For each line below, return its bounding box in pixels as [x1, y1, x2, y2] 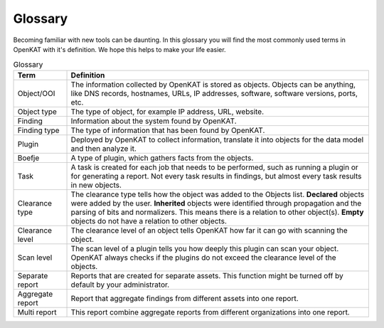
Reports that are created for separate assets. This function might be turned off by [70, 270, 344, 280]
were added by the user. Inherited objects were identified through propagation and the [70, 198, 362, 208]
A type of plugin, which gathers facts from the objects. [70, 153, 254, 163]
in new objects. [70, 180, 122, 190]
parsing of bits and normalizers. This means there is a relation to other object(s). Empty [70, 207, 364, 217]
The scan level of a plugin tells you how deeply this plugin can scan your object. [70, 243, 339, 253]
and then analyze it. [70, 143, 137, 153]
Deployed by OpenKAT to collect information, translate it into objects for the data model [70, 134, 364, 144]
